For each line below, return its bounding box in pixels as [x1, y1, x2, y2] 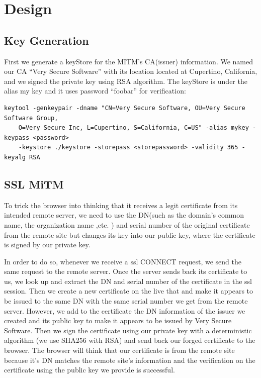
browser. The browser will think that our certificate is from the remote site [4, 345, 235, 355]
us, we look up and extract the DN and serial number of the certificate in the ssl [4, 275, 252, 286]
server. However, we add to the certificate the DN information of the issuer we [4, 305, 245, 316]
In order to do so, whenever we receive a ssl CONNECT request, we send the [4, 256, 242, 266]
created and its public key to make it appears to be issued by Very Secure [4, 315, 232, 326]
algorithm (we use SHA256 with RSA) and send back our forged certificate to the [4, 335, 255, 345]
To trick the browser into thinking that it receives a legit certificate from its [4, 200, 238, 210]
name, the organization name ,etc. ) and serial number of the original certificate [4, 219, 250, 230]
